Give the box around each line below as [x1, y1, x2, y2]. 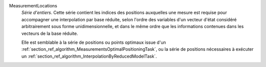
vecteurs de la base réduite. [21, 30, 78, 36]
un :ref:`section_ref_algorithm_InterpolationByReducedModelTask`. [21, 53, 157, 59]
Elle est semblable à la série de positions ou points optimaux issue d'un [21, 39, 166, 45]
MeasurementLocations [9, 3, 58, 8]
